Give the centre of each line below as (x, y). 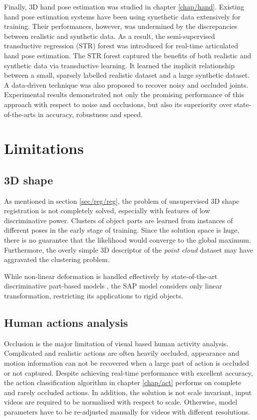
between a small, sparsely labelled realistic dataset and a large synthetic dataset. (127, 75)
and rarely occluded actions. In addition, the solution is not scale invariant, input (128, 392)
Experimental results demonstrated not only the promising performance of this (124, 94)
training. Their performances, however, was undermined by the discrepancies (121, 26)
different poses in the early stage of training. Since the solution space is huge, (122, 230)
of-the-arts (20, 114)
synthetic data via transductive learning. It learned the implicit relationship (119, 65)
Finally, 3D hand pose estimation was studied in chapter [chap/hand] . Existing (124, 6)
